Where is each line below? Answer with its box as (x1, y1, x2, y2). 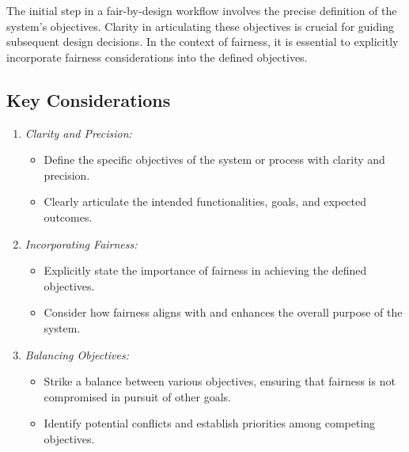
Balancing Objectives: (25, 346, 129, 363)
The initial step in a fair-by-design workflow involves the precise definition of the (6, 2, 397, 18)
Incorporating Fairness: (25, 235, 138, 252)
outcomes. (44, 208, 93, 225)
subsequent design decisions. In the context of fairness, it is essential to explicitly (6, 33, 399, 50)
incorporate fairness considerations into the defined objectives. (6, 48, 308, 65)
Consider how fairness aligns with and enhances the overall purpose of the (44, 304, 403, 321)
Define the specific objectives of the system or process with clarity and (44, 151, 385, 168)
